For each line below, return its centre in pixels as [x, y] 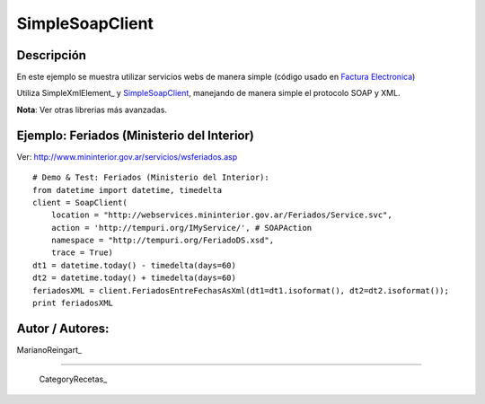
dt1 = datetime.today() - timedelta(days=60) [135, 265]
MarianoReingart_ [49, 349]
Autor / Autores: [63, 328]
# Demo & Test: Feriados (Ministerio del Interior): [151, 178]
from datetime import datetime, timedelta [128, 190]
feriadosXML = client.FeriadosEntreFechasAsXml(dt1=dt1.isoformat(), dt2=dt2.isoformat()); [241, 290]
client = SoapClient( [80, 202]
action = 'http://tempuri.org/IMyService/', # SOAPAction [181, 228]
